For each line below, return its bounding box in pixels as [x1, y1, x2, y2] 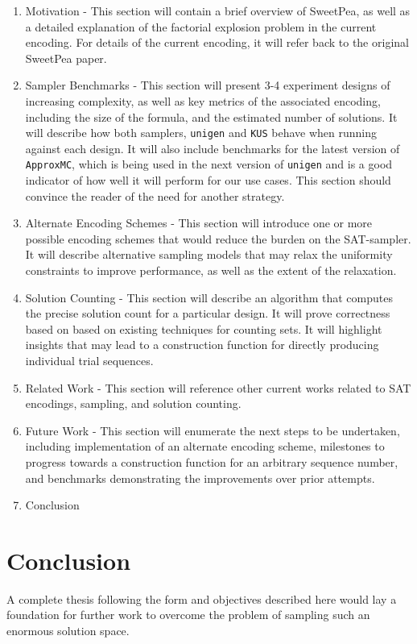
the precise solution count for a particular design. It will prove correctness [25, 305, 390, 322]
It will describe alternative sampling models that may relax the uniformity [25, 246, 393, 263]
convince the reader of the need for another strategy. [25, 187, 285, 204]
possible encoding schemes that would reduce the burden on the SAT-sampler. [25, 230, 411, 247]
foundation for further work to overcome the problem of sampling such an [6, 606, 370, 623]
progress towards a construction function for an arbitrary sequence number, [25, 453, 398, 470]
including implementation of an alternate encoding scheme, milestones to [25, 438, 385, 455]
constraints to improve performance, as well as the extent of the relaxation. [25, 262, 397, 279]
